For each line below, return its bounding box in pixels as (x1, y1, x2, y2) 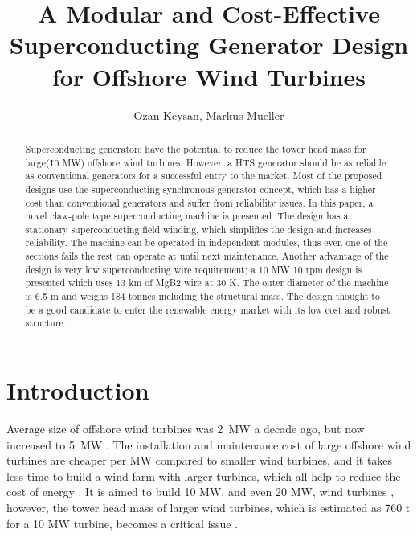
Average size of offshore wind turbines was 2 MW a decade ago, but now (6, 420, 365, 437)
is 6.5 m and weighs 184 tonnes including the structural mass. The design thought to (25, 289, 380, 303)
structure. (25, 316, 67, 330)
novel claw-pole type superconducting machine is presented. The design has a (25, 209, 349, 223)
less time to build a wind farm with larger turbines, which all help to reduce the (6, 467, 401, 484)
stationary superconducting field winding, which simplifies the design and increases (25, 222, 372, 236)
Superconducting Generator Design (9, 28, 409, 61)
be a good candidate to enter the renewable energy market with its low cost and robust (25, 302, 390, 316)
